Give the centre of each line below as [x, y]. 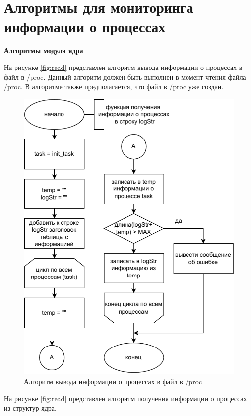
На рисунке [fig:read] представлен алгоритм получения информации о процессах [125, 398]
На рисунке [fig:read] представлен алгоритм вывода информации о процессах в [123, 67]
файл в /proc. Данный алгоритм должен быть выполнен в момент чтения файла [125, 77]
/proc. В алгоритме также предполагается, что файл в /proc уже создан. [114, 87]
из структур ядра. [30, 408]
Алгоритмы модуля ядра [44, 50]
